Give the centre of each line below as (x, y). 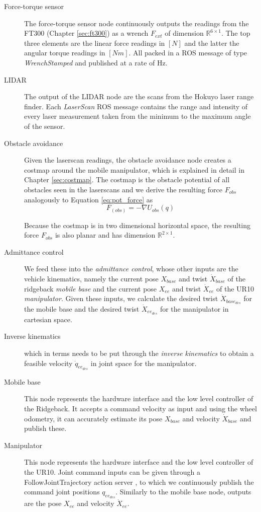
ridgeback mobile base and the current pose (91, 288)
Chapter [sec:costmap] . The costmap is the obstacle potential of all (127, 179)
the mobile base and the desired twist (82, 309)
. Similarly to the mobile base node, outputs (183, 492)
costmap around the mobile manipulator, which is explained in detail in (134, 169)
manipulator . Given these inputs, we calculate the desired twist (121, 298)
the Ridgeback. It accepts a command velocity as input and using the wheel (141, 409)
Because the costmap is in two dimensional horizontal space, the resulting (138, 225)
